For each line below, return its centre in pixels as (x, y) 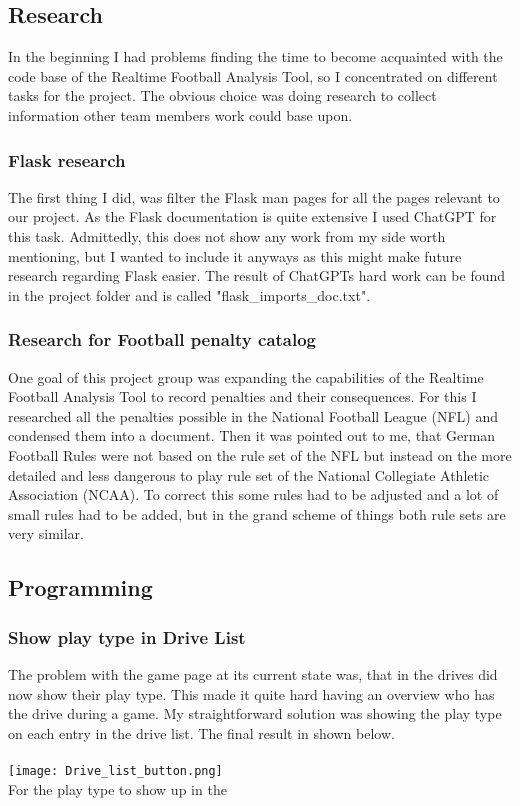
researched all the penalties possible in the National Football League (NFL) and (253, 415)
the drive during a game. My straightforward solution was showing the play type (255, 713)
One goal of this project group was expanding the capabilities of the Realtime (246, 376)
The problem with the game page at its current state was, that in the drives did (253, 673)
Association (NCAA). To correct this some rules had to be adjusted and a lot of (253, 494)
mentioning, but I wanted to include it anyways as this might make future (235, 255)
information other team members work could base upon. (180, 114)
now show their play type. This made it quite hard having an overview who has (251, 693)
